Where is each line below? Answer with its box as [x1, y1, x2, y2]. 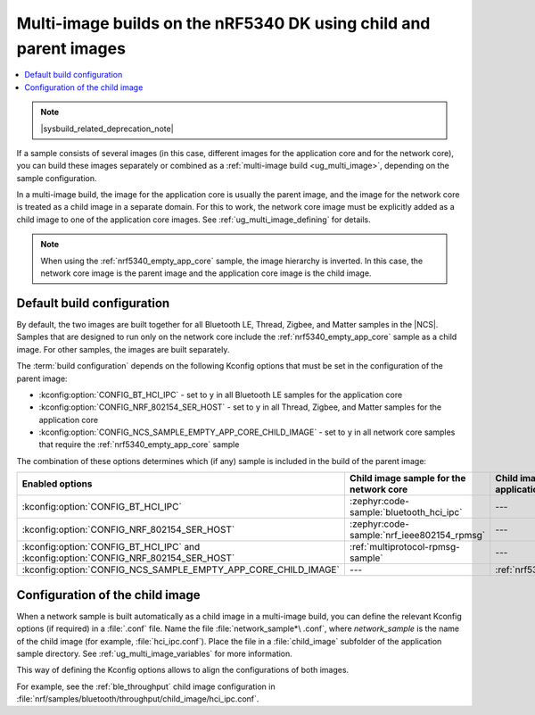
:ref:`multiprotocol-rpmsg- [349, 541, 461, 553]
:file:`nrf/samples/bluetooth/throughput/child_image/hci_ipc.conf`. [16, 694, 259, 704]
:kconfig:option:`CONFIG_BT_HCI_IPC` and [21, 541, 201, 553]
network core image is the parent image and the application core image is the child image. [40, 268, 372, 279]
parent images [16, 38, 127, 58]
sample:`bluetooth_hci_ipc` [349, 506, 463, 519]
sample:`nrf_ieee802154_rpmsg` [349, 529, 486, 542]
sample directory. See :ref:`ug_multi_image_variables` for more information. [16, 648, 293, 659]
